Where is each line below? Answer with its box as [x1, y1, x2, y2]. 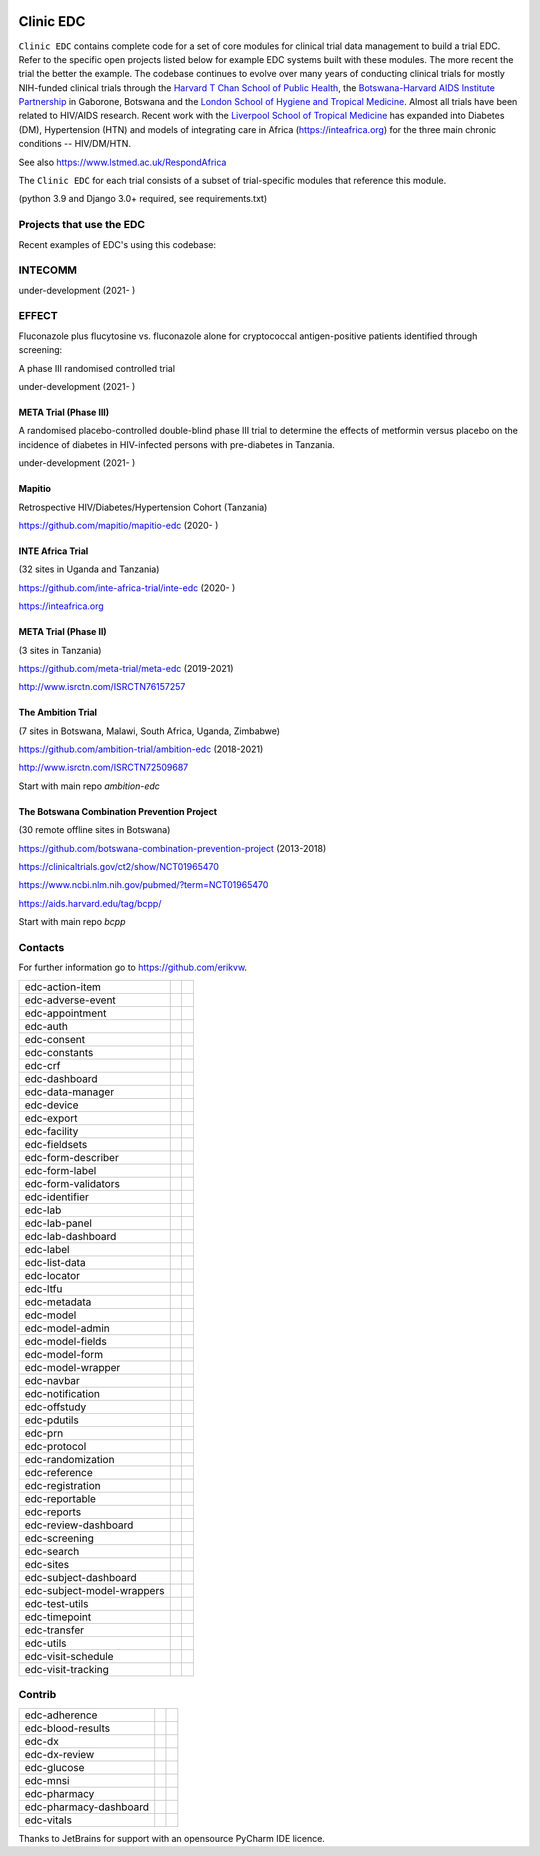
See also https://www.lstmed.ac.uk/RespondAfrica [18, 156, 227, 168]
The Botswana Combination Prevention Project [18, 805, 218, 817]
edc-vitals [24, 1813, 72, 1827]
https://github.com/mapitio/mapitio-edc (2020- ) [18, 519, 219, 531]
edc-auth [24, 1019, 69, 1033]
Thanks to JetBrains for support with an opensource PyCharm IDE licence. [18, 1832, 325, 1844]
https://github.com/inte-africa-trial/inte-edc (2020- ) [18, 581, 236, 594]
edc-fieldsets [24, 1137, 88, 1151]
